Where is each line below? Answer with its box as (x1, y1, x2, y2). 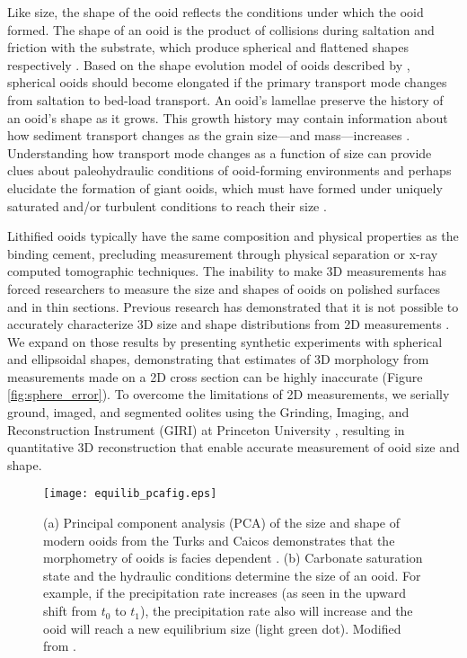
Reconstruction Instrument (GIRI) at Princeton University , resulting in (7, 420, 405, 439)
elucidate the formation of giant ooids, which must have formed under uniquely (7, 178, 443, 197)
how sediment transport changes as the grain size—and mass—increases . (7, 126, 410, 145)
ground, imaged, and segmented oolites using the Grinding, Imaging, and (7, 403, 410, 422)
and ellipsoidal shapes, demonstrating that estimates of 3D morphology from (7, 350, 429, 369)
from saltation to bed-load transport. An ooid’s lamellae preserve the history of (7, 90, 444, 109)
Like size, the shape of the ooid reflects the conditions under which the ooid (7, 3, 424, 21)
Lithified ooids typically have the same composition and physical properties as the (7, 227, 459, 245)
